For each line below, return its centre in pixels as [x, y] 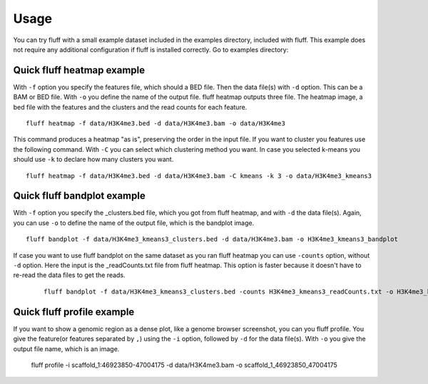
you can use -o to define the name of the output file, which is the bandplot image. [134, 223]
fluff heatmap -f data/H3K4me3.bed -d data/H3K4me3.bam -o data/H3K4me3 [156, 124]
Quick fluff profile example [74, 312]
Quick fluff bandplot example [79, 196]
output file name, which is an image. [66, 348]
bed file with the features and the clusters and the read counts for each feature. [130, 107]
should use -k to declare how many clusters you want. [93, 160]
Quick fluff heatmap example [79, 70]
